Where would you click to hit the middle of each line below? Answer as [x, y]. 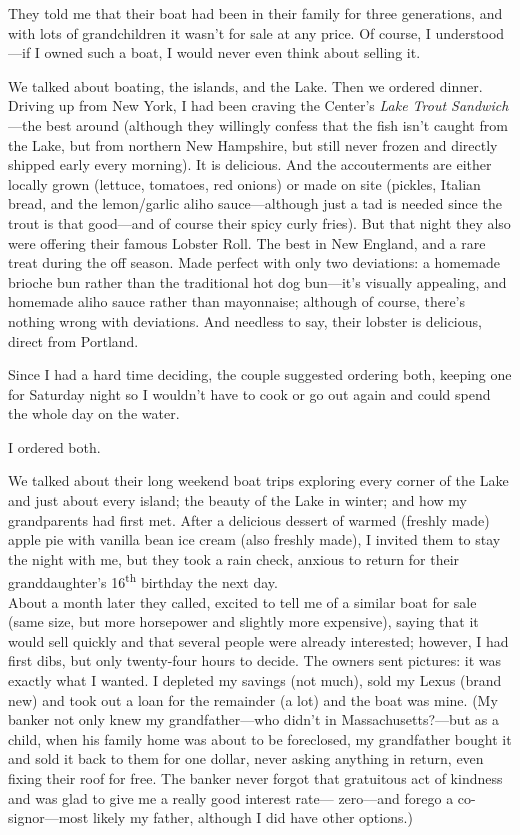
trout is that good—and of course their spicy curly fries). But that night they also [259, 222]
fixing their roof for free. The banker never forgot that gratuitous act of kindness [255, 778]
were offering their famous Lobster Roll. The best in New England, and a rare [247, 242]
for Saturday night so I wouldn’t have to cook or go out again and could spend [249, 393]
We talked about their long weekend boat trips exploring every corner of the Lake [258, 480]
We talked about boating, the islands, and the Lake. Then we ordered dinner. [245, 85]
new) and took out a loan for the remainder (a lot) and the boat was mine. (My [253, 699]
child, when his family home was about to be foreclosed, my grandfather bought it [260, 738]
